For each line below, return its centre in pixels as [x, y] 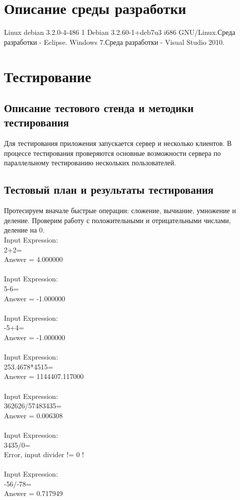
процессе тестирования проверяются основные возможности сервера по [113, 153]
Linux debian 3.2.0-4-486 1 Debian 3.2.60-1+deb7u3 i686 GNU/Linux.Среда [120, 32]
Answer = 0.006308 [34, 415]
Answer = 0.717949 [34, 493]
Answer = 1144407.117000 [44, 376]
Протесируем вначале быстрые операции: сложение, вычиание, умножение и [120, 210]
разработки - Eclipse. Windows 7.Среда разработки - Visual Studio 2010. [114, 42]
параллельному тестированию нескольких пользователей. [90, 163]
